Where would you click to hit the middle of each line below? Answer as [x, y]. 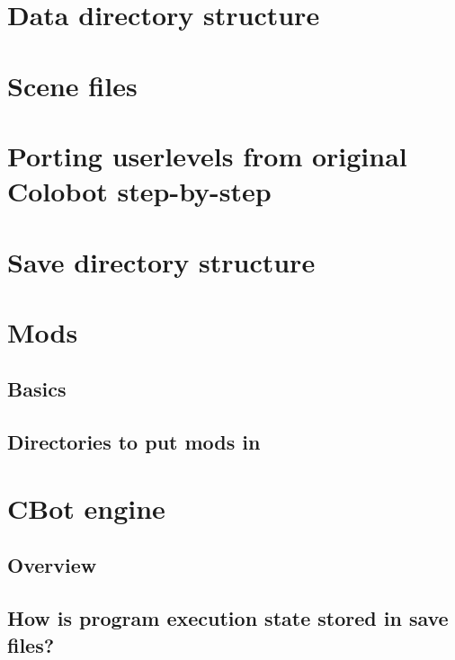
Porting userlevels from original [207, 155]
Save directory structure [161, 261]
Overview [52, 565]
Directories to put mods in [134, 442]
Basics [37, 389]
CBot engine [86, 508]
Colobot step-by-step [139, 191]
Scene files [72, 85]
